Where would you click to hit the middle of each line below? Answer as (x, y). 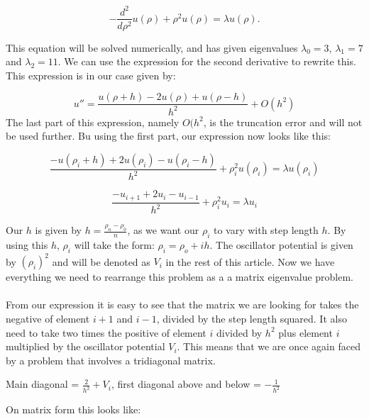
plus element (305, 332)
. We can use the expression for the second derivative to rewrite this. (207, 61)
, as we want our (163, 230)
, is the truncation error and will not (283, 122)
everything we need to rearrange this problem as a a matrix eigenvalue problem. (180, 277)
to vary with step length (266, 230)
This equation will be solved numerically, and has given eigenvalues (152, 47)
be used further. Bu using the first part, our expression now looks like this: (168, 136)
